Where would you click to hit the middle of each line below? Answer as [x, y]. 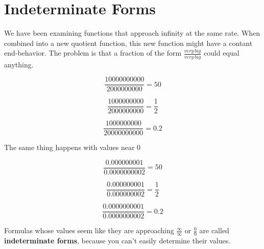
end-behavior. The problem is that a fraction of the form [93, 53]
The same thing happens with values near [69, 147]
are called [214, 230]
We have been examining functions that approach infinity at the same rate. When [132, 33]
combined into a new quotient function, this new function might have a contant [128, 43]
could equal [221, 53]
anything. [19, 64]
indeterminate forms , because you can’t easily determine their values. [117, 241]
